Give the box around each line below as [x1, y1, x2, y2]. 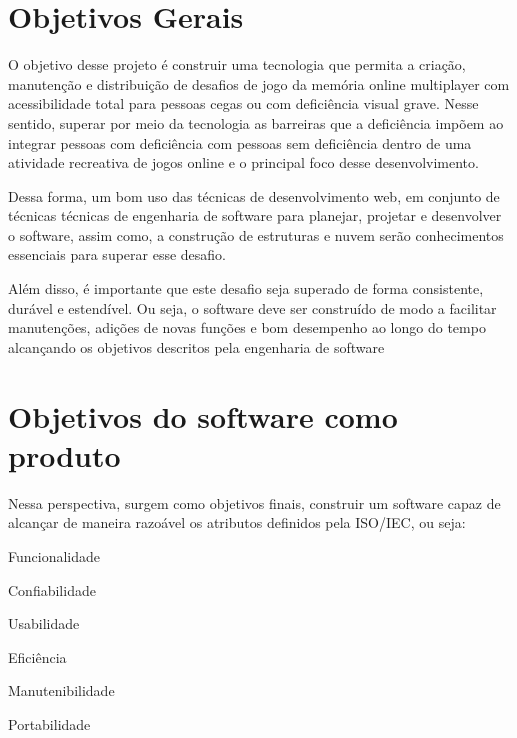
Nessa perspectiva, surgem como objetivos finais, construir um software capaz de [8, 492, 501, 513]
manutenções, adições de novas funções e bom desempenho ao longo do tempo [8, 317, 486, 338]
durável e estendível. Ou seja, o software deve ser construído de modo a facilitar [8, 297, 497, 318]
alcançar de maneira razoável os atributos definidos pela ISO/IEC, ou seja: [8, 512, 466, 533]
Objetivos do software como [8, 395, 398, 436]
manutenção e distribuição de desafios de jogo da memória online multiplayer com [8, 73, 510, 94]
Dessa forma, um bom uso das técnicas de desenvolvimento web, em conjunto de [8, 185, 500, 206]
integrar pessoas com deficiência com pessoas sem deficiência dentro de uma [8, 132, 472, 153]
